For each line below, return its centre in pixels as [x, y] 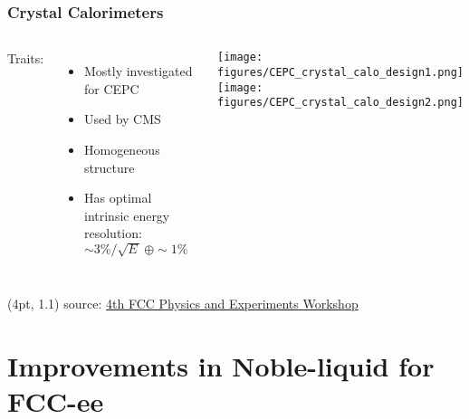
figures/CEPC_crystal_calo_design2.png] [340, 103]
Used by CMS [122, 119]
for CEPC [111, 88]
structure [109, 167]
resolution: [113, 233]
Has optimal [118, 198]
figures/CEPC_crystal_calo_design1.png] [340, 72]
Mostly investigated [138, 71]
